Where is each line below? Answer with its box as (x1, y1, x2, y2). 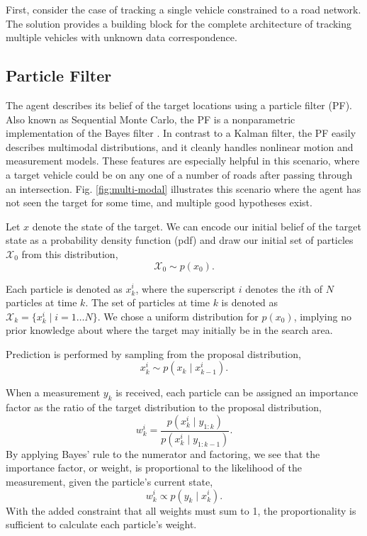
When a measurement (6, 385, 101, 400)
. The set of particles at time (85, 295, 210, 310)
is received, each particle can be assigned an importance (115, 385, 358, 400)
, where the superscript (135, 281, 236, 296)
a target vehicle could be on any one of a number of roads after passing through (6, 167, 353, 182)
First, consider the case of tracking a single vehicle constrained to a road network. (6, 2, 361, 16)
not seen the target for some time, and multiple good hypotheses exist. (6, 195, 312, 210)
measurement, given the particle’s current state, (6, 474, 213, 488)
